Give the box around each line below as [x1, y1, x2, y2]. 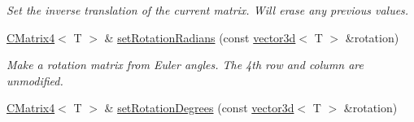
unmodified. [7, 72, 63, 89]
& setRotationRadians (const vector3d [104, 28, 296, 46]
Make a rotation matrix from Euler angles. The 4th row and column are [7, 56, 364, 73]
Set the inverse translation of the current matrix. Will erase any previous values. [7, 2, 409, 18]
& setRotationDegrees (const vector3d [104, 99, 294, 116]
